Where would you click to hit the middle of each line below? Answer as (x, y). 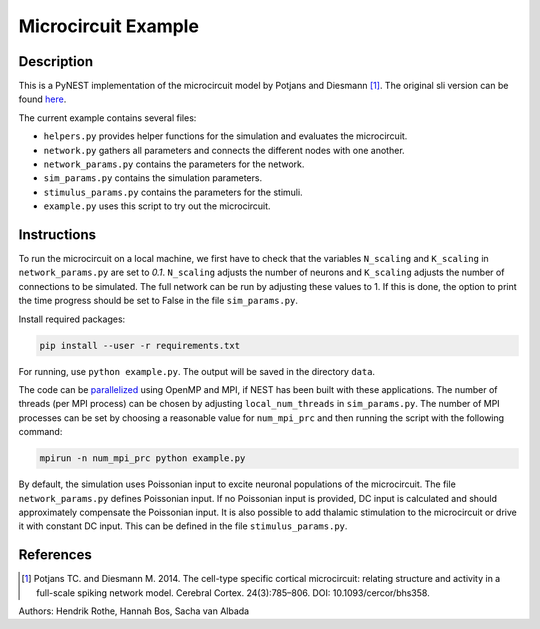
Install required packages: (72, 319)
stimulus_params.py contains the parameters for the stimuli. (173, 192)
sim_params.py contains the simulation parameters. (153, 178)
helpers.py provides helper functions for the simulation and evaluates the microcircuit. (225, 136)
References (55, 555)
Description (56, 61)
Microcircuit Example (109, 26)
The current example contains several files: (107, 117)
